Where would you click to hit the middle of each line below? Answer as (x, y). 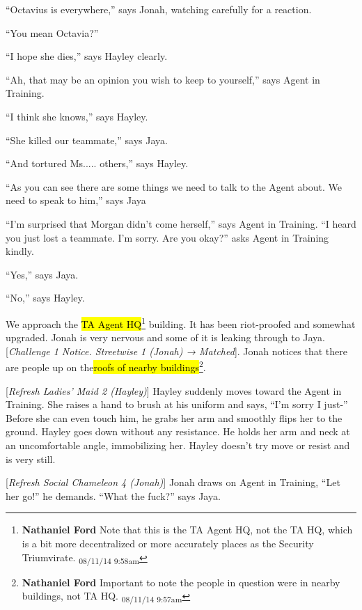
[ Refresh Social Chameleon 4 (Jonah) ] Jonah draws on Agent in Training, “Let (173, 482)
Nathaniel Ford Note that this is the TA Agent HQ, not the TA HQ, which (187, 530)
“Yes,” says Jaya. (42, 274)
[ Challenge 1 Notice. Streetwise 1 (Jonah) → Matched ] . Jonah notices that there (176, 351)
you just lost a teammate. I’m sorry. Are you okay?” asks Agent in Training (167, 237)
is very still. (31, 459)
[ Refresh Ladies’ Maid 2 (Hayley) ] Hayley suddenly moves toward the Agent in (174, 390)
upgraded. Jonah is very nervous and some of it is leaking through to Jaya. (165, 337)
